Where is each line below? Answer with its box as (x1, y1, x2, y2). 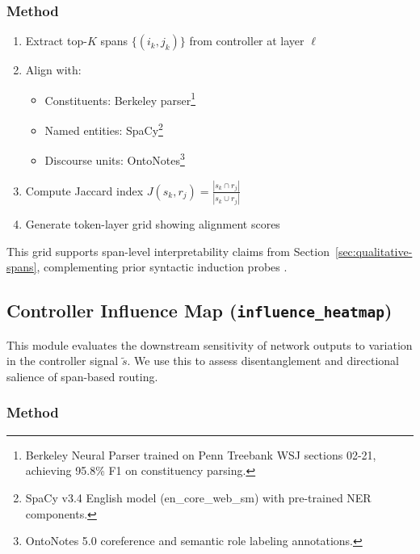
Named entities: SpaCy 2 (44, 120, 163, 138)
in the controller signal (6, 352, 119, 369)
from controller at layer (189, 32, 304, 49)
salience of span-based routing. (6, 367, 158, 384)
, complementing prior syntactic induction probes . (36, 258, 288, 275)
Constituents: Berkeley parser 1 (44, 89, 196, 108)
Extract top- (25, 32, 87, 49)
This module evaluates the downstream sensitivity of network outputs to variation (6, 336, 413, 353)
